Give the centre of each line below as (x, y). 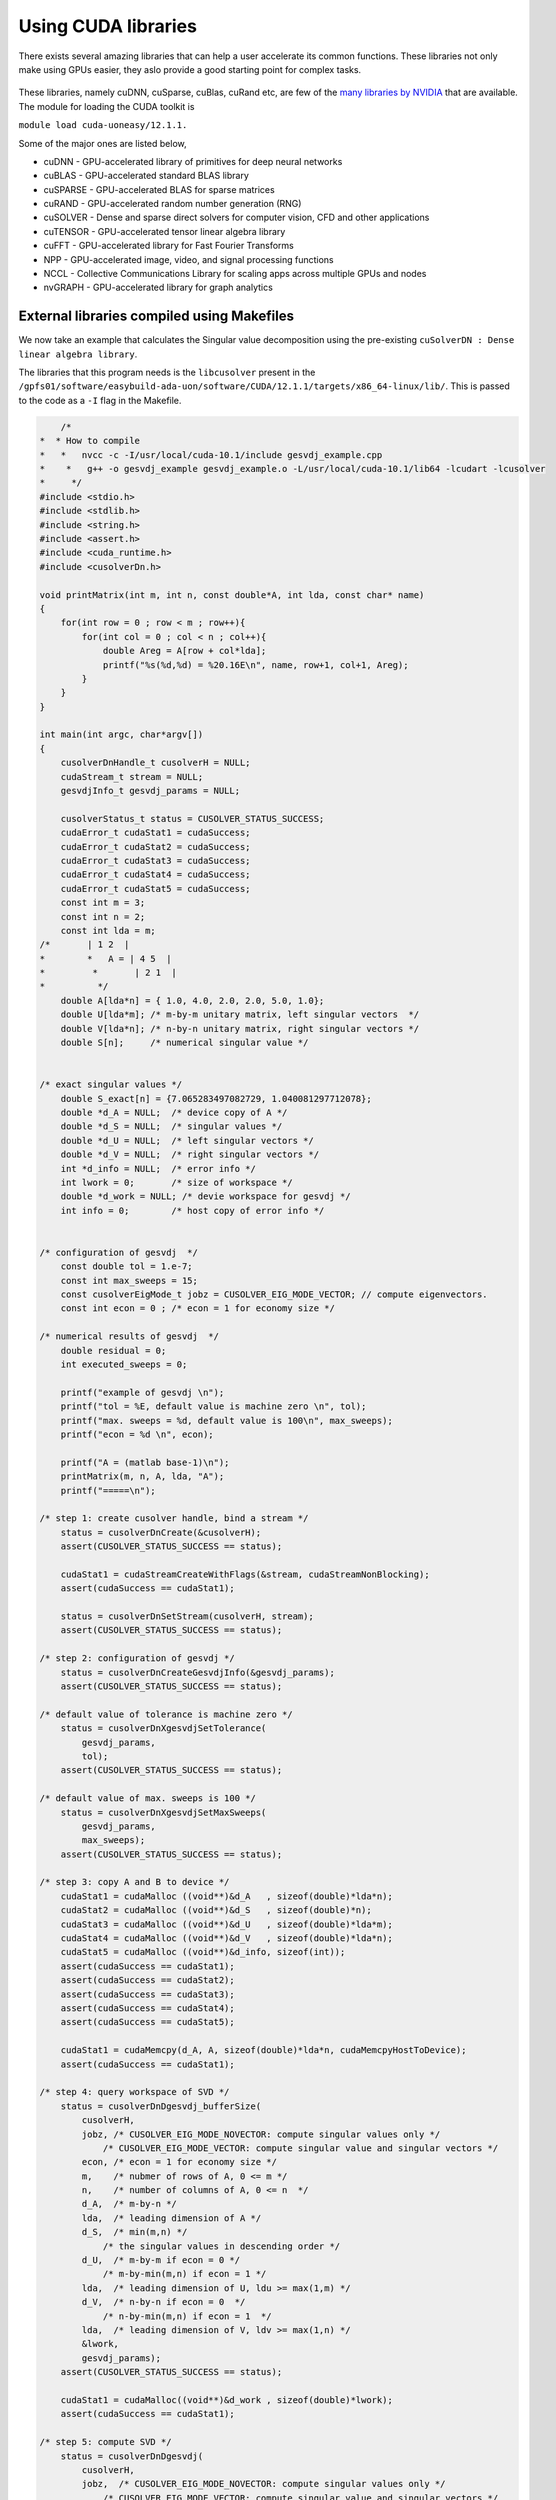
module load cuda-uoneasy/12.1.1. (103, 125)
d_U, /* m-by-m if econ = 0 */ (160, 2260)
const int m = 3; (103, 903)
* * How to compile (89, 441)
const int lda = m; (108, 930)
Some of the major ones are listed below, (102, 143)
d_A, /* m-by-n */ (129, 2204)
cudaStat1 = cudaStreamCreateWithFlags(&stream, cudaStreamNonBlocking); (245, 1574)
